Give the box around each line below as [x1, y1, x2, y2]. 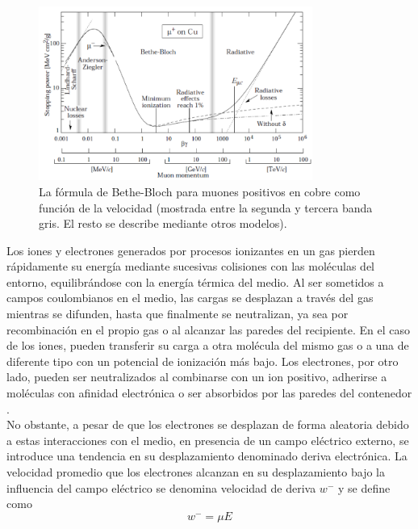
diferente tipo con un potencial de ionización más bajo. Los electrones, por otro [6, 352, 399, 369]
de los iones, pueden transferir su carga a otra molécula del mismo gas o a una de [6, 337, 409, 354]
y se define [337, 479, 391, 496]
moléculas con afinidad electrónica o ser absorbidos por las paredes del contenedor [6, 384, 412, 401]
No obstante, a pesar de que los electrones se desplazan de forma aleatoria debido [6, 416, 409, 433]
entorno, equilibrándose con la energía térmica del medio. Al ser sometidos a [6, 273, 384, 290]
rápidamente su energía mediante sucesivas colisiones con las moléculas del [6, 258, 375, 275]
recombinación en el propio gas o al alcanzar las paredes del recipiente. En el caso [6, 321, 410, 338]
